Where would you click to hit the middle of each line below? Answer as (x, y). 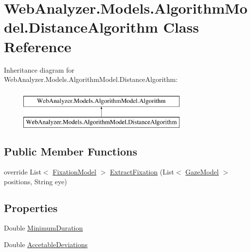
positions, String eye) (36, 181)
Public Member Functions (71, 151)
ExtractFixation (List (142, 172)
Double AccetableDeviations (46, 244)
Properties (31, 207)
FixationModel (74, 172)
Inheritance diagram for (39, 69)
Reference (38, 46)
